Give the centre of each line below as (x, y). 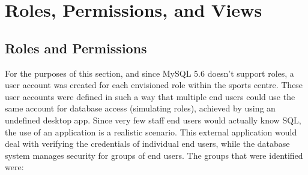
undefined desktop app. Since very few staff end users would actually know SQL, (153, 120)
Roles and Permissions (76, 48)
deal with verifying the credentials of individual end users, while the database (147, 144)
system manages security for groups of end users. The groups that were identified (154, 155)
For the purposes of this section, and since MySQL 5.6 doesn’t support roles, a (149, 73)
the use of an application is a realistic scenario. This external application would (151, 132)
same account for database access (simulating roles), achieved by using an (140, 108)
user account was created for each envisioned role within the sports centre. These (154, 85)
